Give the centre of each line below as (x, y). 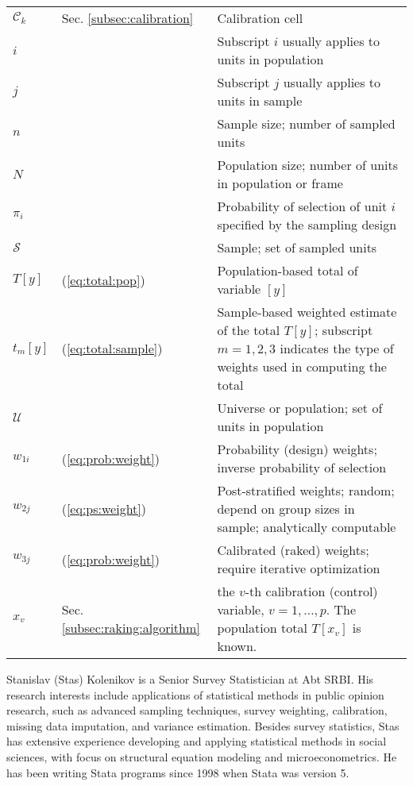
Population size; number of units (308, 165)
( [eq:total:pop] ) (103, 279)
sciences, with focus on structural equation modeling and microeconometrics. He (202, 756)
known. (237, 646)
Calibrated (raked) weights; (293, 550)
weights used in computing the (302, 366)
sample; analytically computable (307, 527)
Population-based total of (288, 270)
